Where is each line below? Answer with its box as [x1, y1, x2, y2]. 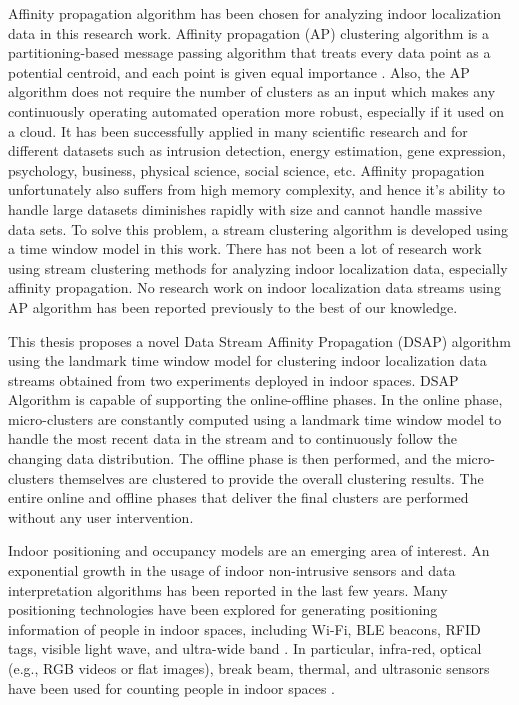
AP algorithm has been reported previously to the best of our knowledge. [8, 296, 458, 317]
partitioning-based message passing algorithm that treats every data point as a [8, 42, 491, 63]
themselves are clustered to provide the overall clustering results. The [58, 467, 484, 488]
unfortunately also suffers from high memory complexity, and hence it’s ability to [8, 179, 506, 200]
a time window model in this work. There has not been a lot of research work [8, 238, 482, 259]
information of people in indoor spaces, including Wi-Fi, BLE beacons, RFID [8, 618, 481, 639]
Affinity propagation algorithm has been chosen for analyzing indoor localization [8, 3, 502, 23]
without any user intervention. [8, 506, 194, 527]
